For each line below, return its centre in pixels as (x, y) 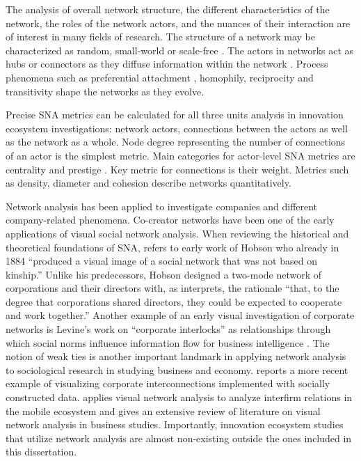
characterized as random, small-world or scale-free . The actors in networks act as (180, 50)
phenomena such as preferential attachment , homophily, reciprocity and (160, 77)
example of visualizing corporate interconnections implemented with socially (168, 383)
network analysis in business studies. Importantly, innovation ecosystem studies (175, 424)
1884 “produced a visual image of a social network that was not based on (161, 261)
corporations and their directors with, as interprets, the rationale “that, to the (173, 288)
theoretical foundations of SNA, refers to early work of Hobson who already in (173, 247)
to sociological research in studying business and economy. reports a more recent (177, 369)
